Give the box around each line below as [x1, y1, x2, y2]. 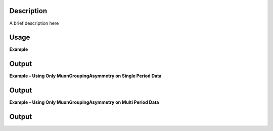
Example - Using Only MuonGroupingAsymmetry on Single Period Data [9, 73, 162, 79]
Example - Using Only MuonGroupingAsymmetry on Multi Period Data [9, 99, 159, 105]
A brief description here [9, 20, 59, 26]
